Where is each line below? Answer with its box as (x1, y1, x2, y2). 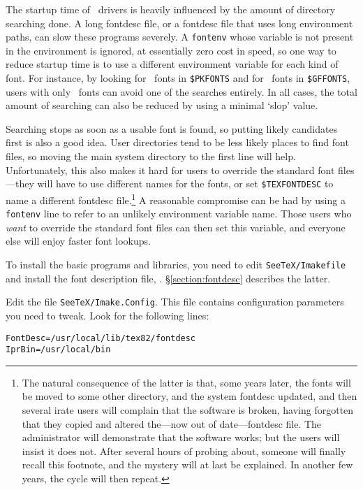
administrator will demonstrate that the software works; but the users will (22, 430, 340, 445)
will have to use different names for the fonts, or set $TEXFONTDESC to (37, 176, 334, 191)
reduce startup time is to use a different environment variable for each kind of (6, 57, 339, 71)
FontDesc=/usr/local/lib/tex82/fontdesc (6, 333, 196, 343)
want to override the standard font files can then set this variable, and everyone (6, 219, 346, 234)
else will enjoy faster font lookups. (6, 233, 151, 248)
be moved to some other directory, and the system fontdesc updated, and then (22, 389, 357, 403)
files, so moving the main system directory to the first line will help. (6, 149, 296, 164)
